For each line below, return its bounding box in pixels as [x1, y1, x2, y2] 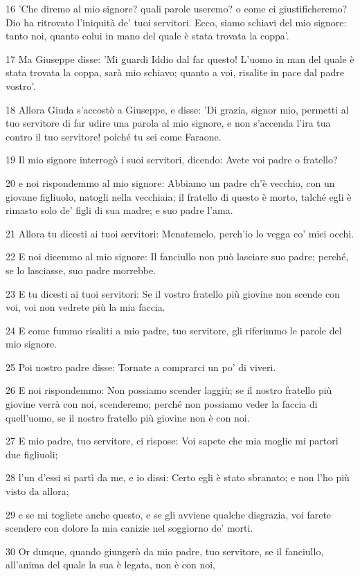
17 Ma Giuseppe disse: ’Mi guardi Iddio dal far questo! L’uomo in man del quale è [6, 51, 354, 66]
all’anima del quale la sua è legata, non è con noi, [6, 557, 216, 572]
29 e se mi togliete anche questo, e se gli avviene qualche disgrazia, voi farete [6, 507, 332, 521]
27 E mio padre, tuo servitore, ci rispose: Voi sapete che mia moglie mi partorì [6, 433, 339, 448]
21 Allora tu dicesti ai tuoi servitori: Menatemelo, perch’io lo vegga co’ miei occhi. [6, 226, 354, 240]
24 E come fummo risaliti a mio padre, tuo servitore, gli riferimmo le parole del [6, 323, 342, 337]
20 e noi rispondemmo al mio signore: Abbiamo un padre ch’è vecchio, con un [6, 175, 335, 190]
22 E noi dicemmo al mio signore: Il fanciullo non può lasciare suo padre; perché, [6, 249, 349, 264]
